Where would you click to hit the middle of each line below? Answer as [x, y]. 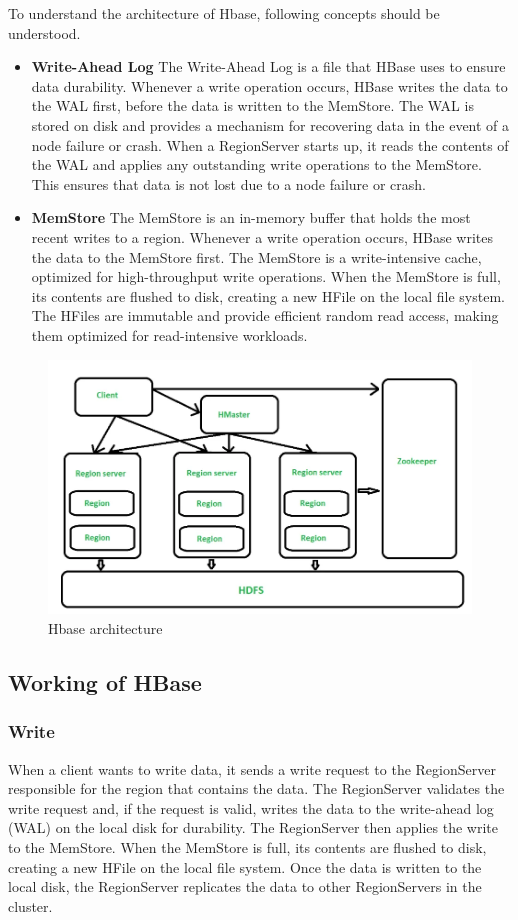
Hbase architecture [105, 627]
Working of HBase [105, 681]
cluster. [30, 905]
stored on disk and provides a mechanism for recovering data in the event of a [270, 124]
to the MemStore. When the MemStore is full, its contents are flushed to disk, [247, 846]
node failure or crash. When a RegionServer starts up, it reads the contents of [270, 144]
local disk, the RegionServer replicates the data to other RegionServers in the [245, 886]
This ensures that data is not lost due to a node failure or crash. [228, 183]
